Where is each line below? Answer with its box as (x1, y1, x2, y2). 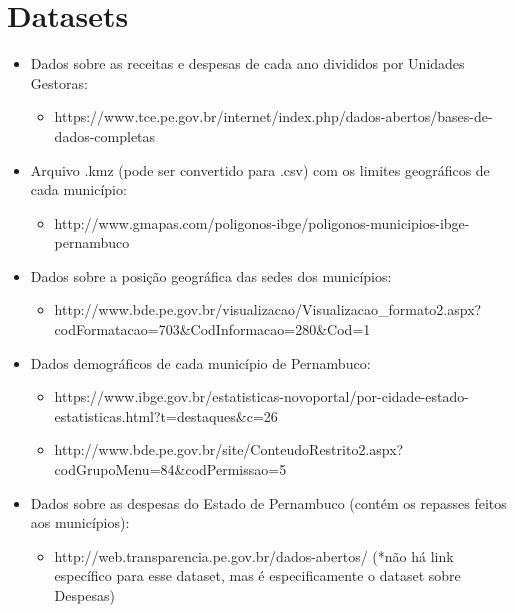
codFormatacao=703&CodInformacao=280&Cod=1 (54, 319, 371, 340)
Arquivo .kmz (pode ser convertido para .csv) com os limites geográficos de (30, 159, 490, 180)
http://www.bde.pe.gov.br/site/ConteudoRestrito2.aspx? (54, 439, 404, 460)
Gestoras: (30, 72, 88, 93)
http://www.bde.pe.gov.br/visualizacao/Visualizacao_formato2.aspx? (54, 299, 482, 320)
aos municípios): (30, 512, 130, 533)
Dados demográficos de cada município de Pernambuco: (30, 352, 371, 373)
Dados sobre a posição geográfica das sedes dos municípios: (30, 265, 392, 286)
